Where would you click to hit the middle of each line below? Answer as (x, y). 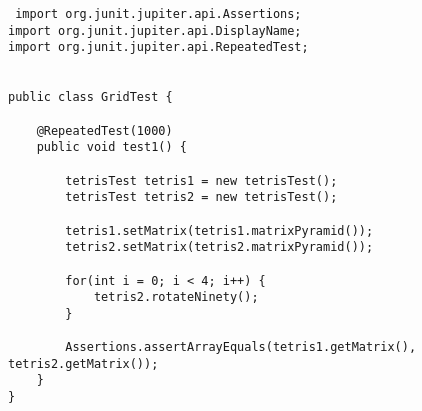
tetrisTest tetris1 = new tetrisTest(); (201, 180)
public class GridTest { (90, 97)
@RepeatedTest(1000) (104, 130)
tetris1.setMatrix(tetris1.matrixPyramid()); (219, 230)
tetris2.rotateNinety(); (176, 297)
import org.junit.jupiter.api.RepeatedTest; (158, 47)
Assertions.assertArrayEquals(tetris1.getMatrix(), (241, 347)
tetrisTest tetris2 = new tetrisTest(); (201, 197)
